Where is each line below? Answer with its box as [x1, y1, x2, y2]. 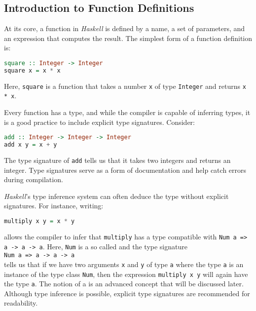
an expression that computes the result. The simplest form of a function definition [4, 33, 253, 43]
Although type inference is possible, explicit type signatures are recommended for [4, 288, 250, 298]
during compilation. [4, 174, 63, 185]
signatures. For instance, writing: [4, 200, 104, 211]
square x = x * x [4, 67, 61, 74]
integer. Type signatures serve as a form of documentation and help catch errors [4, 164, 247, 175]
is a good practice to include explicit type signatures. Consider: [4, 117, 195, 127]
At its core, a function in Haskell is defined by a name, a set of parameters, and [4, 23, 245, 34]
